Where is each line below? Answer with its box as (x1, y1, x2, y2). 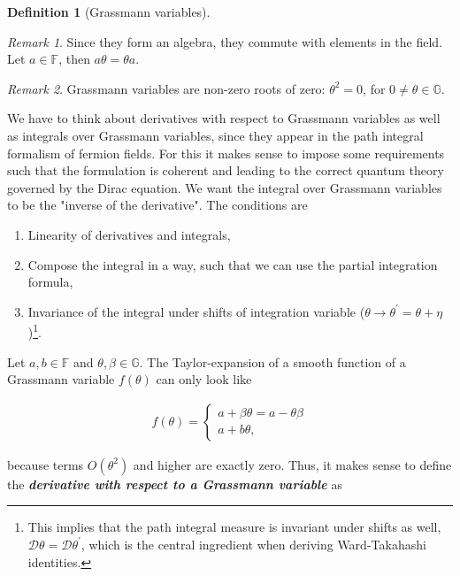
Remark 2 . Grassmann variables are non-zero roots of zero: (7, 79, 326, 97)
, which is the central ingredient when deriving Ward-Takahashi (80, 534, 426, 553)
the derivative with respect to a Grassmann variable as (7, 474, 342, 493)
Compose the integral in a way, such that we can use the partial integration (27, 255, 438, 273)
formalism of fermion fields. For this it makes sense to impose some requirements (7, 143, 445, 162)
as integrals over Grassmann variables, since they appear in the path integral (7, 126, 424, 144)
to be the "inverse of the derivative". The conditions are (7, 196, 308, 214)
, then (58, 50, 90, 68)
